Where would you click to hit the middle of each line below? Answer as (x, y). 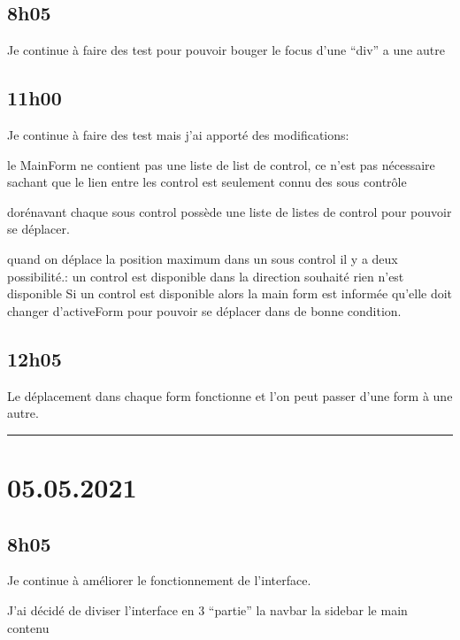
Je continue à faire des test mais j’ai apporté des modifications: (178, 135)
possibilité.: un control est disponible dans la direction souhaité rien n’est (206, 276)
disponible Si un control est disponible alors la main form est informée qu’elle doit (230, 293)
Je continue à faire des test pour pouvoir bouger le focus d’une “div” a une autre (226, 50)
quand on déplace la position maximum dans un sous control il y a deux (203, 258)
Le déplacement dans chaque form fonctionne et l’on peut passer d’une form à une (230, 395)
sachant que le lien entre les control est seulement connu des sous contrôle (207, 182)
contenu (28, 627)
